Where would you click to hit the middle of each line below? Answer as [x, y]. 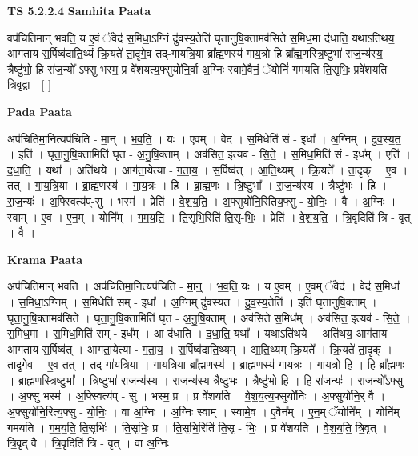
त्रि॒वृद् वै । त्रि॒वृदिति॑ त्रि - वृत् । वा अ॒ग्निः [88, 443]
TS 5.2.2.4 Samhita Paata [79, 10]
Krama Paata [45, 259]
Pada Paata [40, 111]
